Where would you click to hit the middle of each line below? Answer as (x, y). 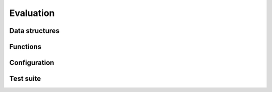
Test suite (25, 79)
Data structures (35, 31)
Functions (25, 47)
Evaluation (32, 13)
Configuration (32, 63)
